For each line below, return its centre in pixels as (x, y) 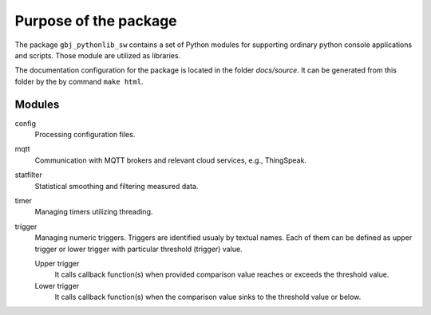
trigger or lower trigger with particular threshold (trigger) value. (138, 249)
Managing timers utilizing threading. (94, 212)
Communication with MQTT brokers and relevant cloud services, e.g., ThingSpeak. (171, 160)
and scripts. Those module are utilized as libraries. (98, 55)
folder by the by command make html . (79, 81)
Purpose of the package (96, 21)
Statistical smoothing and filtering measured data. (117, 186)
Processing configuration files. (85, 135)
